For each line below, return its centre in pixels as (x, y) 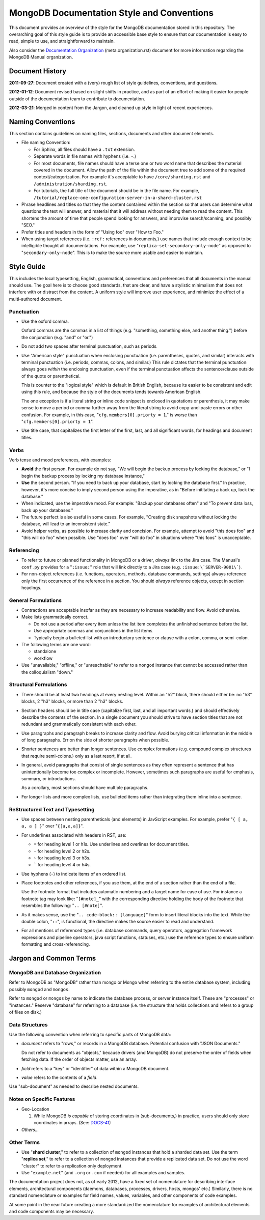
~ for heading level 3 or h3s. (62, 858)
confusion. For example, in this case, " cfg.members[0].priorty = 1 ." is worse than (109, 415)
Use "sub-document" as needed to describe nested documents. (74, 1086)
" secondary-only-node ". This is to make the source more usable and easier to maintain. (112, 253)
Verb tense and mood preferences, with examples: (60, 460)
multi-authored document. (36, 299)
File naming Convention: (46, 142)
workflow (43, 658)
